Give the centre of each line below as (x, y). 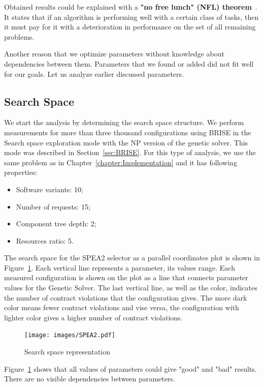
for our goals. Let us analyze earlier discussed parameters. (94, 73)
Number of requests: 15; (53, 206)
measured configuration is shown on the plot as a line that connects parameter (126, 277)
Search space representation (68, 352)
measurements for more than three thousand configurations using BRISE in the (128, 132)
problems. (19, 36)
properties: (21, 172)
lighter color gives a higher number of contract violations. (93, 317)
